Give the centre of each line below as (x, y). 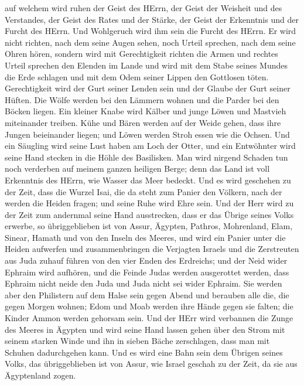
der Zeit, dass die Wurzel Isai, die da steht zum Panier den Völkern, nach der (144, 191)
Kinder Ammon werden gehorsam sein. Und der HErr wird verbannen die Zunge (149, 318)
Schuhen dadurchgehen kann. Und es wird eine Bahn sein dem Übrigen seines (144, 352)
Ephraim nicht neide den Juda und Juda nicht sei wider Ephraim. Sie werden (144, 283)
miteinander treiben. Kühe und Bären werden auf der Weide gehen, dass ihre (143, 122)
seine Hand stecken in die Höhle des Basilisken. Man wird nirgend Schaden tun (146, 157)
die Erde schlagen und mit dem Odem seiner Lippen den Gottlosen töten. (137, 76)
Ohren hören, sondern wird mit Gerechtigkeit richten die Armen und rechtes (141, 54)
